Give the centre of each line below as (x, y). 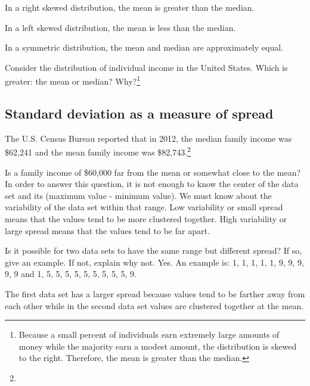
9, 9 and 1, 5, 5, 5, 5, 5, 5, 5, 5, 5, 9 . (71, 274)
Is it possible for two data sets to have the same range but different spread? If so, (154, 250)
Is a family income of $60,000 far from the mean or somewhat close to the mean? (153, 172)
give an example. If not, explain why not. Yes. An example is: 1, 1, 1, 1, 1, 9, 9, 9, (154, 262)
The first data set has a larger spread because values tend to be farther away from (155, 294)
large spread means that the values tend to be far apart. (107, 230)
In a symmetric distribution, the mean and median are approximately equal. (144, 47)
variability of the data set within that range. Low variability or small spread (144, 207)
